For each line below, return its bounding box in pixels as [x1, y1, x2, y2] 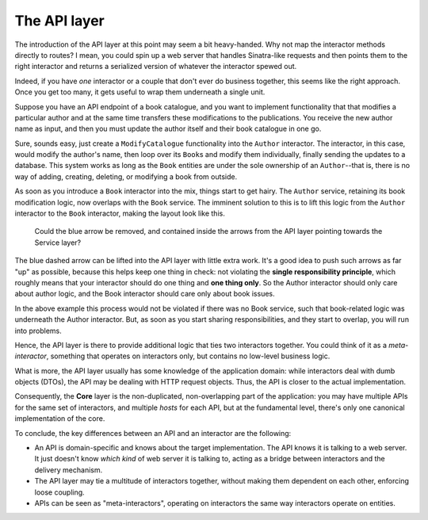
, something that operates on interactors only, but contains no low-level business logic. [46, 351, 331, 361]
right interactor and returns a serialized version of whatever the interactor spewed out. [14, 62, 297, 71]
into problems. [14, 326, 63, 335]
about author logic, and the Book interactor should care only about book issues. [14, 289, 275, 299]
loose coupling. [34, 487, 85, 497]
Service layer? [34, 238, 82, 247]
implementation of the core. [14, 414, 105, 423]
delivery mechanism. [34, 465, 103, 475]
